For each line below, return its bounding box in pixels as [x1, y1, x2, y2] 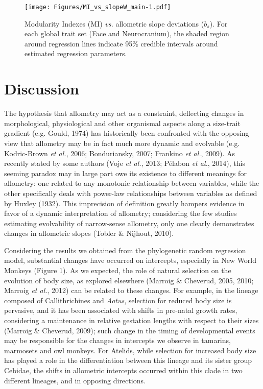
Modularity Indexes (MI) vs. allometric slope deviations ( [25, 18, 204, 29]
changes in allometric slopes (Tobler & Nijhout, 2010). [4, 228, 174, 238]
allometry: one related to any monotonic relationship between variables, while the [4, 178, 259, 188]
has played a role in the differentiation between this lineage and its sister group [4, 355, 252, 366]
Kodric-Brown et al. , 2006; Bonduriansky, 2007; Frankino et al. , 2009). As [4, 148, 235, 158]
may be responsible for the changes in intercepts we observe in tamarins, [4, 335, 231, 346]
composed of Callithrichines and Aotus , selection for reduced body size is [4, 295, 232, 305]
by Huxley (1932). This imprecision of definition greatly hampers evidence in [4, 198, 245, 208]
